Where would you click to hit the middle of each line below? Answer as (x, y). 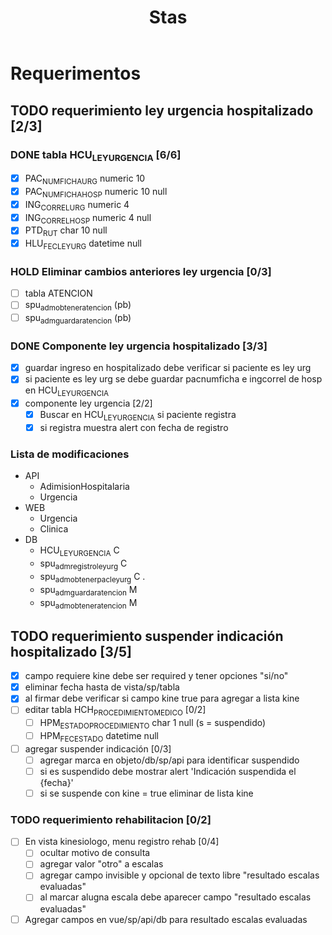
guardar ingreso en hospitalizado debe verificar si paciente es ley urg (168, 368)
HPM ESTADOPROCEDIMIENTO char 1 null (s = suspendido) (153, 724)
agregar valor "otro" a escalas (101, 864)
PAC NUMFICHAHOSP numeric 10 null (96, 192)
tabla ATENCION (58, 293)
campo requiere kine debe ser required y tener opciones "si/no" (156, 676)
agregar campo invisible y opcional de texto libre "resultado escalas (179, 875)
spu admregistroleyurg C (83, 564)
